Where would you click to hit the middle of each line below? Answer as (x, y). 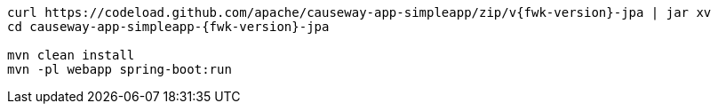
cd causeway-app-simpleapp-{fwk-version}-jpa (168, 27)
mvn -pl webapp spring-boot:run (120, 69)
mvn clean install (71, 55)
